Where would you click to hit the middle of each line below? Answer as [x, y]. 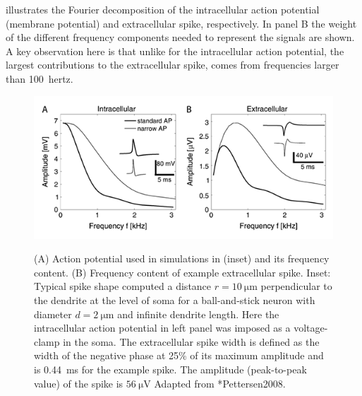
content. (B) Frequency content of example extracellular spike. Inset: [182, 272]
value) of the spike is [79, 383]
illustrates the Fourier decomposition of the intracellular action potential [163, 9]
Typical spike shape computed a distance [123, 286]
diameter [53, 314]
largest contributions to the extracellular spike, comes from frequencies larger [173, 65]
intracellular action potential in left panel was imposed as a [162, 328]
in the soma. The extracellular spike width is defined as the [191, 341]
